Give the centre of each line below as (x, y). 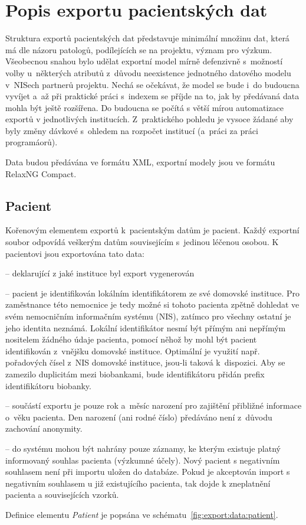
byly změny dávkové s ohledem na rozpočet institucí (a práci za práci (132, 130)
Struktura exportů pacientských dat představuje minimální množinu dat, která (147, 38)
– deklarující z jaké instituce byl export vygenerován (100, 273)
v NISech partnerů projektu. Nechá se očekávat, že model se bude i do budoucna (152, 84)
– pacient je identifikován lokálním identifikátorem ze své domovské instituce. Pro (153, 293)
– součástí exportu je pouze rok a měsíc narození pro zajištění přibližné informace (154, 405)
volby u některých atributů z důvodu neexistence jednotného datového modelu (148, 72)
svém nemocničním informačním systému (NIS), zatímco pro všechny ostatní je (148, 316)
